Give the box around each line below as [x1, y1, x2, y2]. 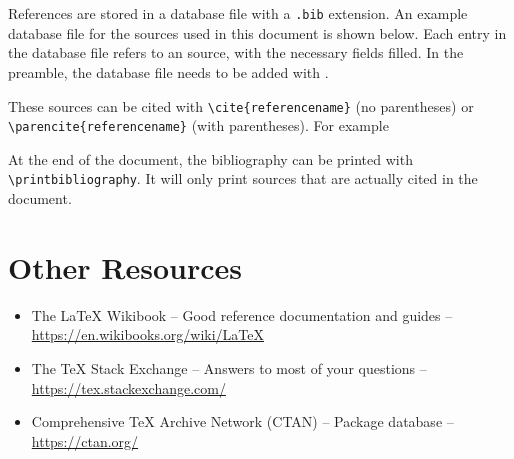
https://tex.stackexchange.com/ [31, 377, 226, 398]
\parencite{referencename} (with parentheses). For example [8, 115, 389, 136]
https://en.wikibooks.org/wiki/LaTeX [31, 324, 264, 345]
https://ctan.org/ [31, 430, 139, 451]
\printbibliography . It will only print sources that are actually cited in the [8, 168, 478, 189]
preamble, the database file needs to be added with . [8, 61, 329, 82]
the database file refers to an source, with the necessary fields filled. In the [8, 42, 464, 63]
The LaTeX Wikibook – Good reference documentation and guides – [31, 304, 453, 325]
